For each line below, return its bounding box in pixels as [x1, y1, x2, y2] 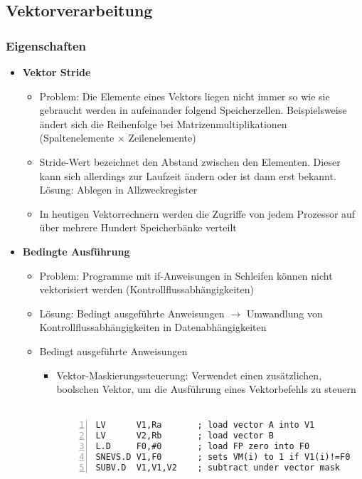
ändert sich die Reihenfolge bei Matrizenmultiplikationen [39, 116, 287, 131]
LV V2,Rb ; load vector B [95, 431, 274, 441]
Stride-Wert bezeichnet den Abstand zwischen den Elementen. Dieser [39, 154, 341, 169]
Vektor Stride [22, 65, 91, 79]
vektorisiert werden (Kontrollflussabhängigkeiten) [39, 282, 255, 297]
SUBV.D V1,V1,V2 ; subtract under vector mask [95, 462, 341, 473]
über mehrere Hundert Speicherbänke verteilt [39, 220, 237, 235]
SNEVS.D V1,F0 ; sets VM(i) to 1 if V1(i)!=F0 [95, 451, 351, 462]
